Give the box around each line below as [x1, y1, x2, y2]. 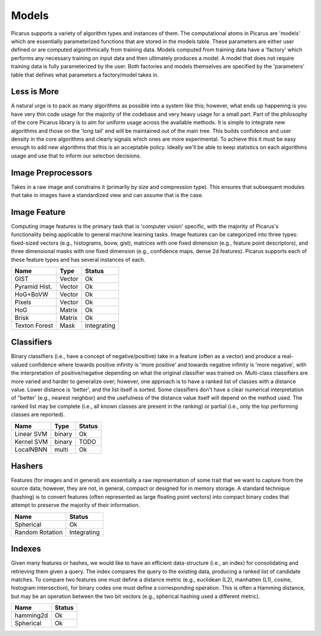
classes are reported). [11, 411, 65, 418]
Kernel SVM [14, 437, 48, 445]
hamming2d [14, 612, 48, 620]
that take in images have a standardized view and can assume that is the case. [11, 192, 203, 199]
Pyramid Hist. [14, 282, 53, 290]
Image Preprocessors [11, 167, 92, 178]
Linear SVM [14, 429, 48, 438]
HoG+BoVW [14, 290, 49, 298]
